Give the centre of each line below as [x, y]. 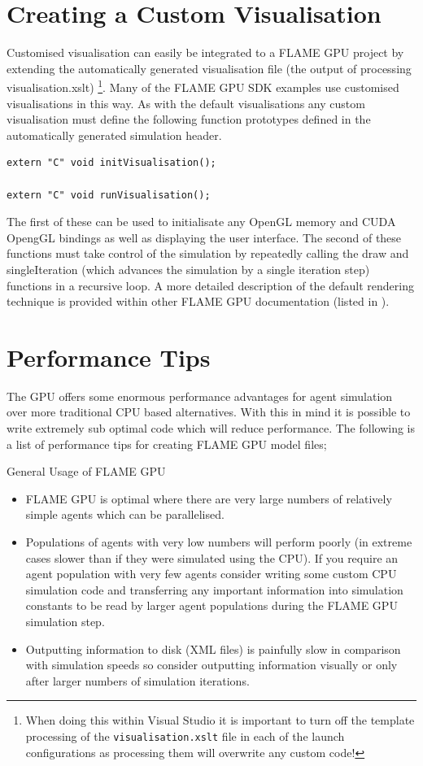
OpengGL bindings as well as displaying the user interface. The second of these [204, 237]
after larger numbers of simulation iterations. [137, 680]
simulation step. [65, 621]
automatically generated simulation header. [114, 135]
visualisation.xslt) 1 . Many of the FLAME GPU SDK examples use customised [203, 86]
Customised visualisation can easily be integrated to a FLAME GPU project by [205, 52]
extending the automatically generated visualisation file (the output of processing [209, 68]
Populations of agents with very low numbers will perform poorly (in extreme [219, 541]
